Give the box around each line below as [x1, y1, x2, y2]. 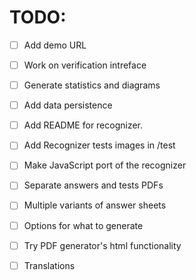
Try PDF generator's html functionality [23, 239, 182, 251]
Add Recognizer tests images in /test [23, 139, 176, 151]
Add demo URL [23, 39, 87, 51]
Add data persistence [23, 99, 113, 111]
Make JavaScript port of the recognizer [23, 159, 187, 171]
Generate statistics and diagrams [23, 79, 161, 91]
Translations [23, 259, 76, 271]
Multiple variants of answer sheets [23, 199, 167, 211]
